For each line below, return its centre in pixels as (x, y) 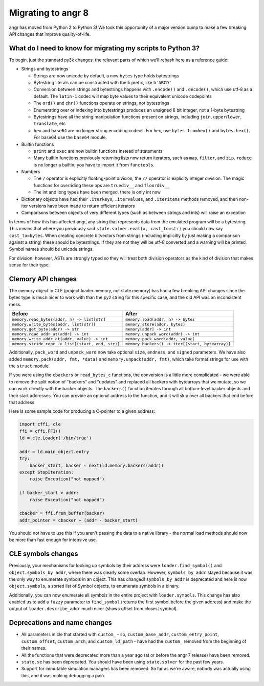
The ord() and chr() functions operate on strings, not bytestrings (101, 103)
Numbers (31, 172)
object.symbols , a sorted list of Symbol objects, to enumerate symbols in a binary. (94, 586)
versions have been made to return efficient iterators (82, 206)
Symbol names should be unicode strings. (51, 249)
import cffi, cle (40, 424)
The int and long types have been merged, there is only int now (97, 192)
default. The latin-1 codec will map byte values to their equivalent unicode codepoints (123, 96)
